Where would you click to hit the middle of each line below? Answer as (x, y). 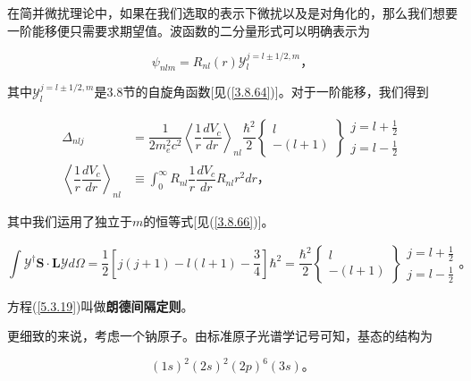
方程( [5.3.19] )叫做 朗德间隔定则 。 (101, 305)
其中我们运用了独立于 (70, 221)
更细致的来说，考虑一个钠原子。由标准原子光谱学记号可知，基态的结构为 (220, 336)
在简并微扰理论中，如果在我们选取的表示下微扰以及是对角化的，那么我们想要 (232, 13)
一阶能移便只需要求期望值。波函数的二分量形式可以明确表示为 (189, 30)
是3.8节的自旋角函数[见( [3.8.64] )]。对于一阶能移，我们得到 (261, 92)
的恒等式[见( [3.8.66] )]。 (209, 221)
